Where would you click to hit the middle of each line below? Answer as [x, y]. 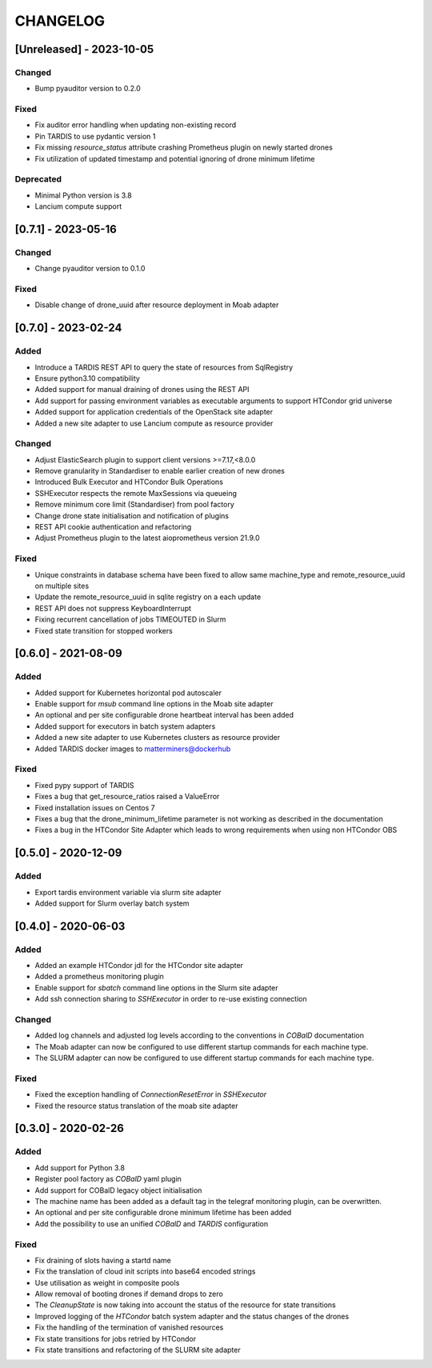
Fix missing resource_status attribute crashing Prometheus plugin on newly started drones [184, 147]
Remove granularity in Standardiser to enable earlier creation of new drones [160, 471]
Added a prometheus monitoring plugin [99, 977]
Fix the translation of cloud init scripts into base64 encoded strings [145, 1271]
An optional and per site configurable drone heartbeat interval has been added [164, 715]
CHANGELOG [60, 21]
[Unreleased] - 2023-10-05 [84, 49]
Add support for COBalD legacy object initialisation [118, 1190]
